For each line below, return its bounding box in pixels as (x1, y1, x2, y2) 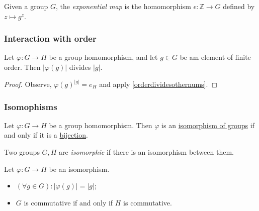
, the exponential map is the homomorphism (55, 1, 191, 11)
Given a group (4, 1, 48, 11)
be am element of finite (180, 52, 251, 62)
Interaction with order (4, 32, 97, 45)
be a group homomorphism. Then (49, 120, 152, 130)
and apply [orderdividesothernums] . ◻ (99, 79, 218, 89)
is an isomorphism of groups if (161, 120, 254, 130)
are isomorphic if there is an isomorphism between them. (59, 147, 234, 157)
